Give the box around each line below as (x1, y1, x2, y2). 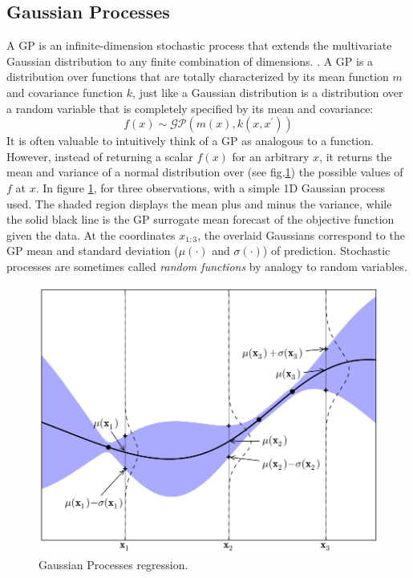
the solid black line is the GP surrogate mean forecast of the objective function (6, 211, 395, 228)
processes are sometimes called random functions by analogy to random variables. (6, 257, 407, 274)
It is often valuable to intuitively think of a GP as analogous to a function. (6, 132, 374, 149)
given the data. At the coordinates (6, 226, 176, 243)
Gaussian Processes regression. (38, 556, 188, 572)
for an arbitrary (232, 148, 310, 164)
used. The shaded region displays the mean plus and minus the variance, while (6, 195, 392, 212)
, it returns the (319, 148, 392, 164)
